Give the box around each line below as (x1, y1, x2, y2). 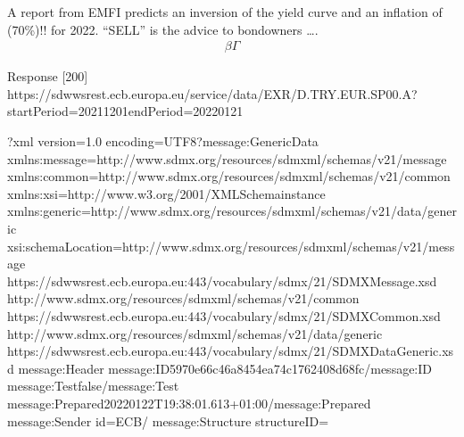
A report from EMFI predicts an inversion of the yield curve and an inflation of (7, 3, 443, 21)
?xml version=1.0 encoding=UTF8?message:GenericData (7, 132, 319, 150)
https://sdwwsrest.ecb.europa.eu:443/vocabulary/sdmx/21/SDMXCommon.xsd (7, 306, 441, 325)
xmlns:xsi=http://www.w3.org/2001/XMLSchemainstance (7, 184, 326, 202)
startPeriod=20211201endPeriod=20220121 (7, 102, 244, 120)
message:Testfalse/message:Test (7, 376, 179, 395)
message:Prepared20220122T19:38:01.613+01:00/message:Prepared (7, 393, 371, 412)
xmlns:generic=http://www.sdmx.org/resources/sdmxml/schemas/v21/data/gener (7, 202, 457, 220)
